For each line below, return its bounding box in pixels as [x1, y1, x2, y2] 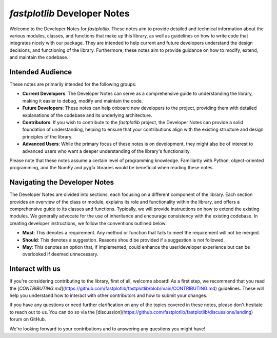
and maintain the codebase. [9, 54, 69, 61]
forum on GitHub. [9, 316, 46, 323]
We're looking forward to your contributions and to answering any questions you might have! [9, 326, 205, 332]
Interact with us [9, 265, 61, 273]
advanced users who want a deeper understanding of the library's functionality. [22, 148, 191, 154]
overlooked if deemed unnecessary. [22, 251, 98, 257]
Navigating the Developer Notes [9, 178, 114, 187]
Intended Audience [9, 67, 72, 76]
